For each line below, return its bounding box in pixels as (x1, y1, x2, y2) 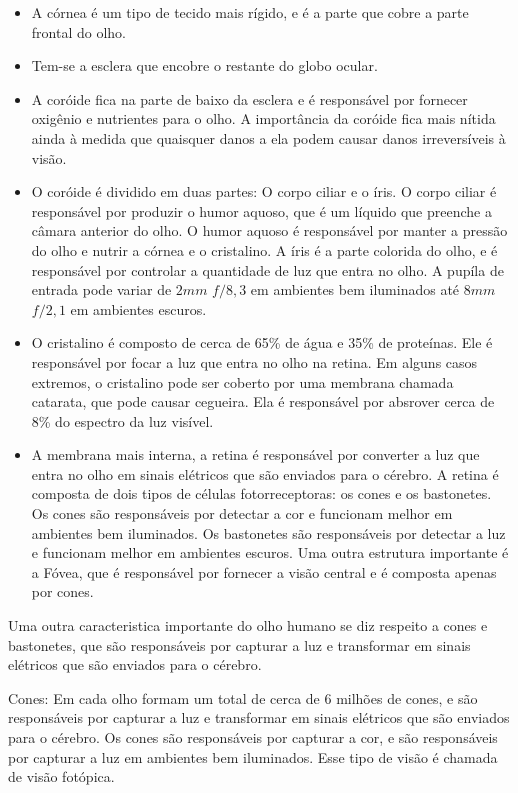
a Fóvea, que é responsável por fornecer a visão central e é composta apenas (31, 561, 497, 582)
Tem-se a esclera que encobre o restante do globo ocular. (31, 55, 378, 76)
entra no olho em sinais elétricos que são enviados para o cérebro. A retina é (31, 463, 499, 484)
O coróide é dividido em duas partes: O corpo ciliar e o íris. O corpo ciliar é (31, 181, 497, 202)
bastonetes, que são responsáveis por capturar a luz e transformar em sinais (8, 634, 471, 655)
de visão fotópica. (8, 766, 115, 787)
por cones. (31, 581, 94, 602)
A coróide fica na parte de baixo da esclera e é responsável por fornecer (31, 88, 468, 109)
